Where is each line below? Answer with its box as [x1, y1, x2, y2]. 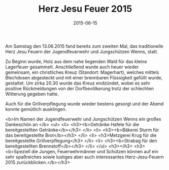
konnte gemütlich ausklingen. [5, 106, 67, 112]
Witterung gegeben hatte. [5, 91, 59, 97]
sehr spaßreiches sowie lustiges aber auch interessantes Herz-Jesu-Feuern [5, 154, 164, 160]
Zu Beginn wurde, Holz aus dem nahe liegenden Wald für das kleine [5, 58, 147, 64]
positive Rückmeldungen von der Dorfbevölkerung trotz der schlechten [5, 85, 154, 92]
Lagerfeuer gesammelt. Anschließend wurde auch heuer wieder [5, 64, 139, 70]
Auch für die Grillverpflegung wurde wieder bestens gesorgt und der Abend [5, 100, 164, 107]
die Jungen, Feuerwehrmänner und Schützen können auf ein [31, 148, 158, 154]
